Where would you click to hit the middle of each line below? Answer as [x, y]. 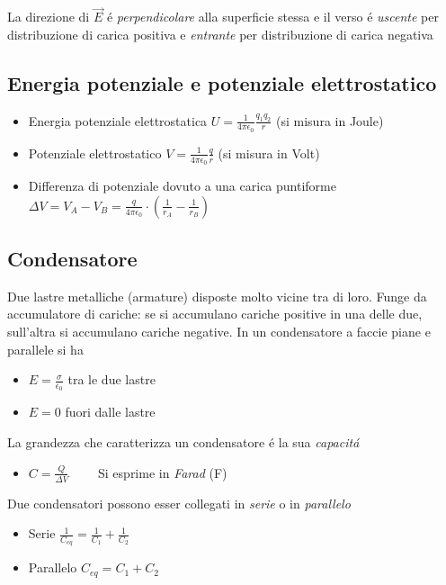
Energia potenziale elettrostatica [118, 120]
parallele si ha [45, 349]
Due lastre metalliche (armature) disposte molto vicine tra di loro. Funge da [217, 296]
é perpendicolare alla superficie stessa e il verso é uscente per [272, 17]
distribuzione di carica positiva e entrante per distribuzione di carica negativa [220, 34]
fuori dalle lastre [110, 412]
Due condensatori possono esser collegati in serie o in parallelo [179, 503]
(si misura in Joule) [330, 120]
